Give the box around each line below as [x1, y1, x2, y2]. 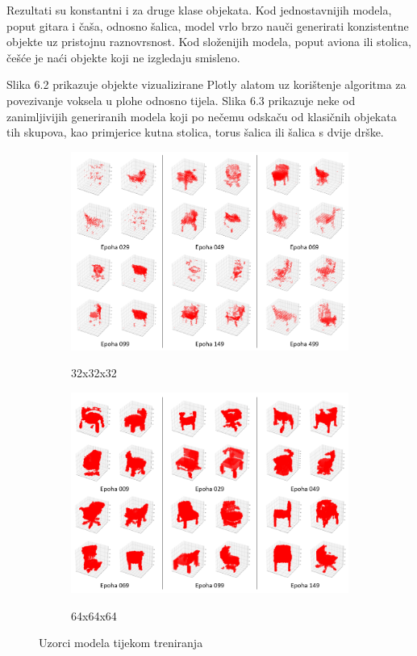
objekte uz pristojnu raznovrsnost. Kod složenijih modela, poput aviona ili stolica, [6, 33, 411, 50]
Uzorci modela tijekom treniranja [39, 634, 203, 651]
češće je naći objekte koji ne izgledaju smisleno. [6, 48, 240, 65]
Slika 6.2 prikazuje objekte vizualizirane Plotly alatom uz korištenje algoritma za [6, 76, 407, 93]
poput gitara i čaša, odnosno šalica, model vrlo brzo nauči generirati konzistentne [6, 17, 409, 34]
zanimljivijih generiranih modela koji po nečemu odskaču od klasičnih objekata [6, 107, 397, 124]
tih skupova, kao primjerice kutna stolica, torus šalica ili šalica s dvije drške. [6, 124, 384, 141]
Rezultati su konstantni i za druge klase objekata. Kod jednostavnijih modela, [6, 2, 392, 18]
